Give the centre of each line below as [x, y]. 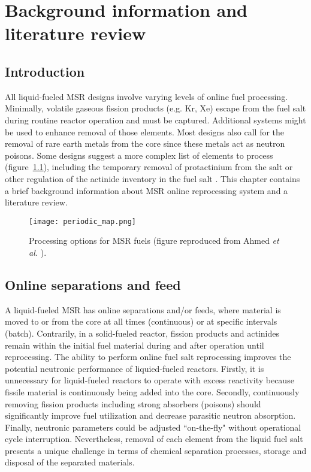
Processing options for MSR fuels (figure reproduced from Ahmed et [154, 240]
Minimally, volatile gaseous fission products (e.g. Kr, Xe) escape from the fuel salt [155, 108]
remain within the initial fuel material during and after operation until [135, 345]
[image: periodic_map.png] [82, 221]
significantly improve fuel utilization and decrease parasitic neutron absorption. [150, 415]
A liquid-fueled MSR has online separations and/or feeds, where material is [143, 309]
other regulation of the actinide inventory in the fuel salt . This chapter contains [153, 178]
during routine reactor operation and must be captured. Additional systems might [155, 119]
